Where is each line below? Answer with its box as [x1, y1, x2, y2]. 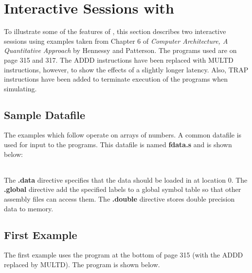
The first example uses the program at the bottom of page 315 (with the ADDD [4, 250, 243, 260]
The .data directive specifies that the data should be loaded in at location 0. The [4, 174, 248, 185]
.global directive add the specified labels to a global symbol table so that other [4, 184, 241, 194]
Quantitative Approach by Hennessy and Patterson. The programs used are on [4, 45, 237, 55]
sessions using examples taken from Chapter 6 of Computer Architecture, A [4, 35, 228, 46]
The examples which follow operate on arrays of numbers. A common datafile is [4, 130, 242, 140]
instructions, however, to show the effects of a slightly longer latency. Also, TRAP [4, 64, 249, 74]
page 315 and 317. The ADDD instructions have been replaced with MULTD [4, 54, 234, 65]
